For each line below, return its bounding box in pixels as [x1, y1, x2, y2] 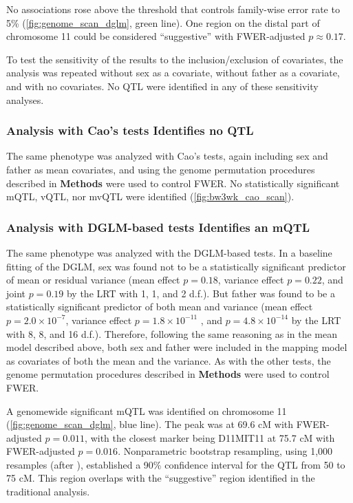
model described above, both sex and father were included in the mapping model [6, 340, 347, 354]
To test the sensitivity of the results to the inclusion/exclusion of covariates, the [6, 52, 343, 66]
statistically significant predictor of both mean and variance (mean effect [6, 299, 313, 314]
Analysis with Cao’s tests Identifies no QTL [6, 122, 254, 139]
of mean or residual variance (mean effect [6, 272, 180, 287]
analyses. [6, 92, 44, 107]
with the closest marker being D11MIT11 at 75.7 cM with [90, 430, 335, 445]
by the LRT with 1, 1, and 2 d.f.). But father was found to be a [66, 286, 335, 300]
